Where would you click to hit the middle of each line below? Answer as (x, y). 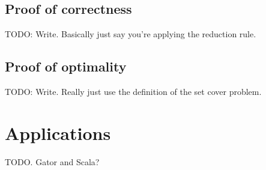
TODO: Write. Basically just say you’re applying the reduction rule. (131, 34)
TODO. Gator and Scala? (52, 161)
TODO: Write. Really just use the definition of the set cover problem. (133, 91)
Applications (58, 132)
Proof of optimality (66, 66)
